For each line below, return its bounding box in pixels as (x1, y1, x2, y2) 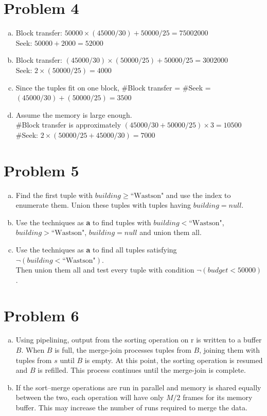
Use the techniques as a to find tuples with (15, 216, 151, 227)
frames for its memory (183, 392, 253, 403)
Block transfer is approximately (22, 119, 121, 130)
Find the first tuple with (15, 189, 93, 200)
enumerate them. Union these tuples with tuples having (15, 200, 191, 210)
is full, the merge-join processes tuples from (55, 345, 191, 355)
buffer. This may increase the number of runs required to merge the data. (15, 402, 247, 413)
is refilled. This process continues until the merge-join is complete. (38, 365, 246, 375)
